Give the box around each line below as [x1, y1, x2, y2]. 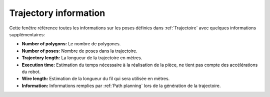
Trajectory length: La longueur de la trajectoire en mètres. [21, 55, 142, 61]
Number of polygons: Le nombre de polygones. [21, 41, 121, 47]
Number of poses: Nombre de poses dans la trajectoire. [21, 48, 137, 54]
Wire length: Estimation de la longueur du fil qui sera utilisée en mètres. [21, 76, 170, 82]
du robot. [21, 69, 41, 75]
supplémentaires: [9, 31, 45, 37]
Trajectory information [9, 7, 105, 18]
